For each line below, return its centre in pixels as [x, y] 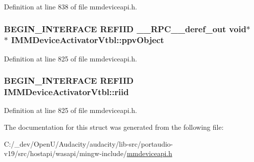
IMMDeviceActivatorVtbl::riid [66, 92]
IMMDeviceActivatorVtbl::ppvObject [88, 40]
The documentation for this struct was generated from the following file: [114, 127]
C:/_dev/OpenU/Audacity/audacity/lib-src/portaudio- [89, 143]
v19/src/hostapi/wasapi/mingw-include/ [65, 153]
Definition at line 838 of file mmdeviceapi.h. [71, 6]
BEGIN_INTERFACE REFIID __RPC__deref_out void [125, 28]
